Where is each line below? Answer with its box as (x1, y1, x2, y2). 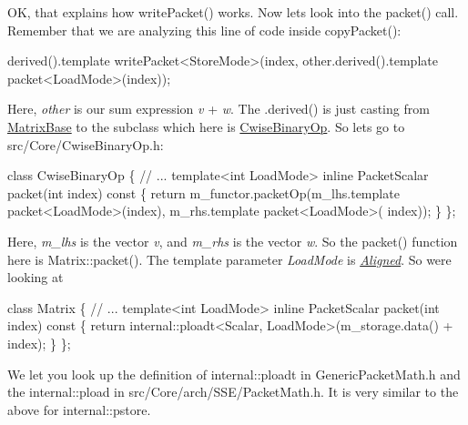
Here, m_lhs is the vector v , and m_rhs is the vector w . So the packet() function (7, 231, 458, 250)
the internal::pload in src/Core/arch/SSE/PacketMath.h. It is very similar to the (7, 382, 459, 401)
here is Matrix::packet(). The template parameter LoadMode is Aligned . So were (7, 249, 452, 268)
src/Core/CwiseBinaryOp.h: (7, 135, 164, 154)
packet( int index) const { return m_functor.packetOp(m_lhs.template (7, 183, 400, 202)
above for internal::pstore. (7, 400, 151, 419)
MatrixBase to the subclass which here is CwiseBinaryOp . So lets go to (7, 116, 405, 136)
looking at (7, 268, 64, 287)
